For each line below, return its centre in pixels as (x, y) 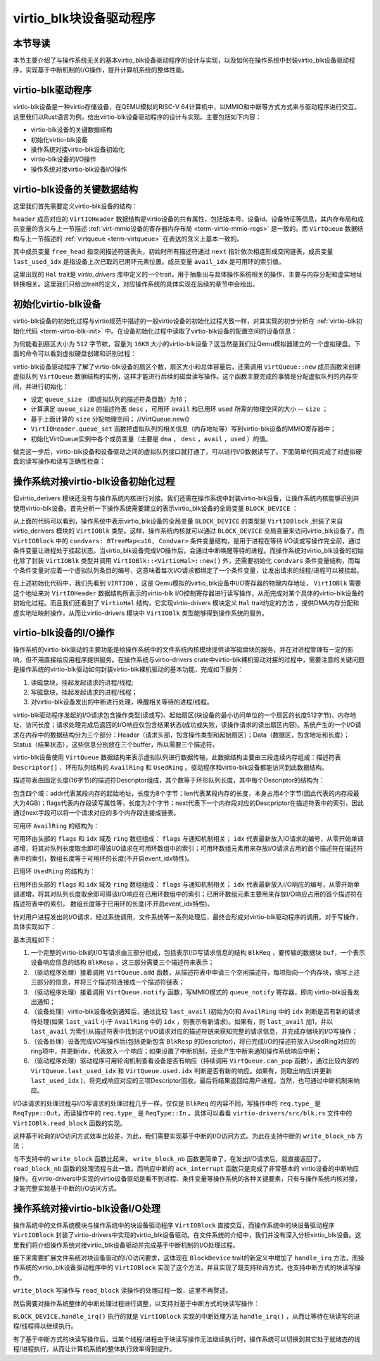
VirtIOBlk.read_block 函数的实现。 (70, 1123)
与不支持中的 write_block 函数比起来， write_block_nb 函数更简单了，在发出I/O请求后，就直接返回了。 (169, 1158)
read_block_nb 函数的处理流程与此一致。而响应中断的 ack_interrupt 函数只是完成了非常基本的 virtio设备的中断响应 (186, 1169)
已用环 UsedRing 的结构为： (55, 871)
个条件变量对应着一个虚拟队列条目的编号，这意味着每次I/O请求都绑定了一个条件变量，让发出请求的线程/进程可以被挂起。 (188, 570)
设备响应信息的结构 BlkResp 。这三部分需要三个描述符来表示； (122, 962)
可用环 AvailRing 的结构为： (56, 825)
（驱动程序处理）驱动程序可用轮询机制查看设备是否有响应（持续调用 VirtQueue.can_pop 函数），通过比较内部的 (195, 1061)
